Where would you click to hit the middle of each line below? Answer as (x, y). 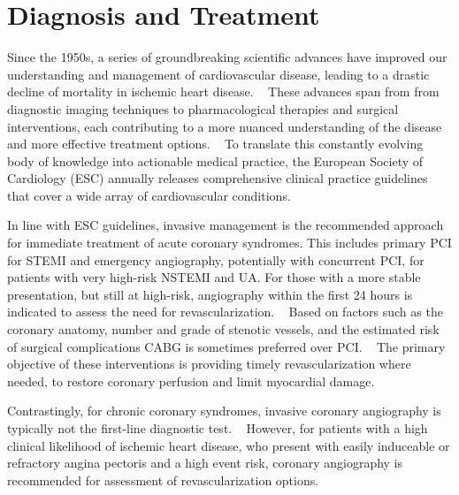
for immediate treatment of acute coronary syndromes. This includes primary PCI (229, 243)
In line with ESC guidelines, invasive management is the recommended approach (226, 225)
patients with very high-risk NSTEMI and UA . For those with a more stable (214, 277)
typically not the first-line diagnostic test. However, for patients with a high (218, 428)
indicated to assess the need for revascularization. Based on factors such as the (225, 312)
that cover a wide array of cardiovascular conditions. (149, 195)
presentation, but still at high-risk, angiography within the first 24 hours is (210, 294)
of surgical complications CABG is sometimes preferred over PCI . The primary (226, 346)
